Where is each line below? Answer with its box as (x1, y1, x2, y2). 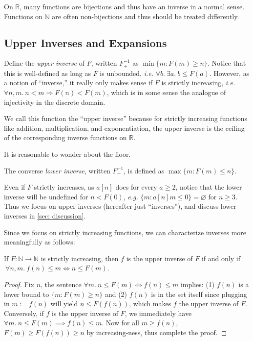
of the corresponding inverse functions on (4, 132, 127, 143)
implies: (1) (180, 279, 215, 289)
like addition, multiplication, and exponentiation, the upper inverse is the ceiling (4, 122, 245, 133)
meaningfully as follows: (4, 237, 75, 247)
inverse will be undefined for (4, 191, 88, 201)
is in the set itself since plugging (151, 289, 247, 299)
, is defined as (123, 165, 165, 175)
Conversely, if (4, 308, 44, 318)
